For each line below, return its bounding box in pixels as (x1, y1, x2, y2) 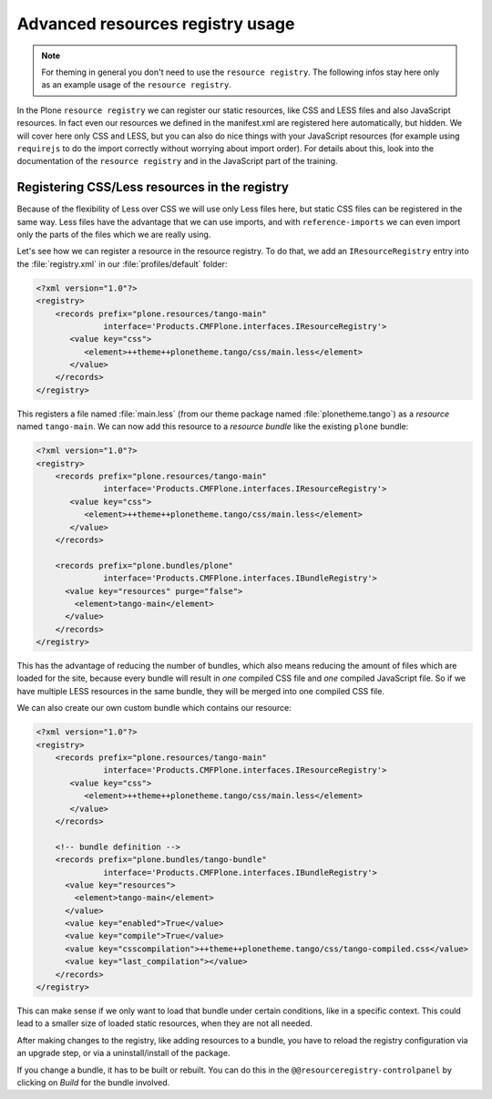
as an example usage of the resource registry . (41, 79, 231, 90)
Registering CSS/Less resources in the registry (16, 180, 289, 195)
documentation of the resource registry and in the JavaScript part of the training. (16, 156, 338, 167)
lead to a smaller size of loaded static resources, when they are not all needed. (16, 1018, 313, 1029)
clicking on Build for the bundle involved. (16, 1076, 170, 1088)
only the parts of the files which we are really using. (16, 229, 211, 240)
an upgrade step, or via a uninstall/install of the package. (16, 1048, 231, 1059)
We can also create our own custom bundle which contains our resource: (16, 703, 292, 714)
